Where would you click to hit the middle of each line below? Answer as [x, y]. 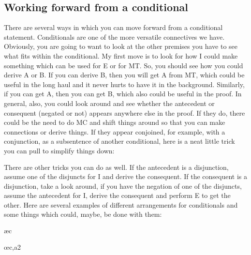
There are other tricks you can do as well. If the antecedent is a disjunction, [116, 167]
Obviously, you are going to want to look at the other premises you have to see [121, 46]
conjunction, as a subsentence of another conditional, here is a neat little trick [119, 141]
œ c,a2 [13, 247]
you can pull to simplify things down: [59, 150]
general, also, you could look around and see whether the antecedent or [109, 103]
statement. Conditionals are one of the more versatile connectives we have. [114, 37]
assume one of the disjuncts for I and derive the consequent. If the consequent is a [126, 176]
